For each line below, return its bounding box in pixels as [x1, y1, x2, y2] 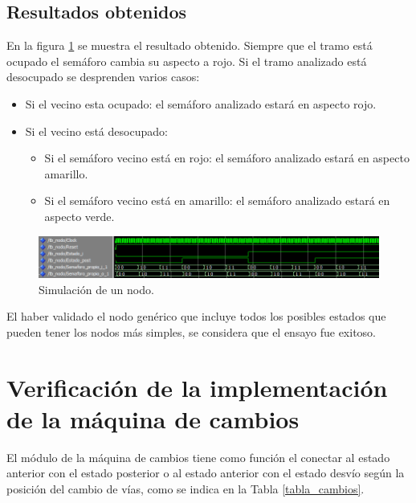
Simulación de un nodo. [39, 280, 154, 297]
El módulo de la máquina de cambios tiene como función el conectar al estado [6, 448, 390, 465]
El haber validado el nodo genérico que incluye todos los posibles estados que [6, 308, 386, 325]
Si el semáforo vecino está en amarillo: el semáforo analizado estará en [44, 192, 390, 209]
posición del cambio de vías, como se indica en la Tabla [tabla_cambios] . [6, 480, 365, 497]
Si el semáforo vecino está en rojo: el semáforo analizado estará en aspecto [44, 149, 410, 166]
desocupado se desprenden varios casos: [6, 68, 200, 85]
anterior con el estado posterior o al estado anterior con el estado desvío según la [6, 464, 405, 481]
